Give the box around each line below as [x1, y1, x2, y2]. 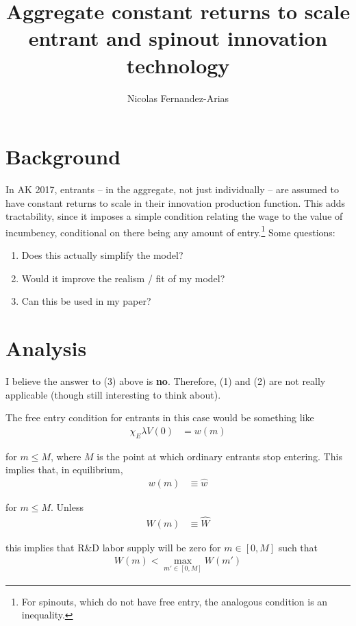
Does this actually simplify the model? [21, 248, 183, 262]
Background [5, 142, 121, 171]
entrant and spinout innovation [28, 24, 328, 52]
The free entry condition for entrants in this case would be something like [5, 410, 314, 425]
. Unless [50, 500, 84, 514]
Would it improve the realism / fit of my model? [21, 271, 225, 285]
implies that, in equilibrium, [5, 462, 123, 477]
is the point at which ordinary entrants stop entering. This [97, 449, 342, 463]
